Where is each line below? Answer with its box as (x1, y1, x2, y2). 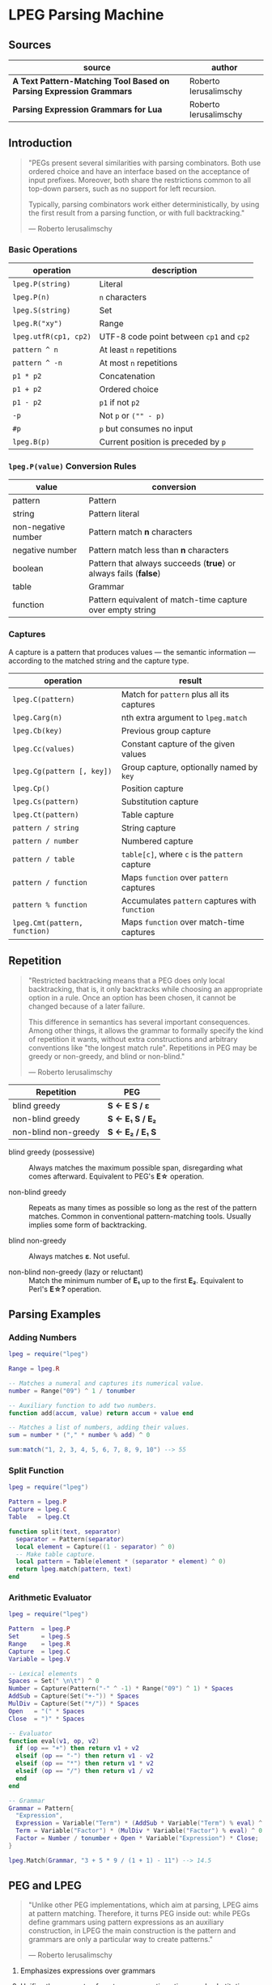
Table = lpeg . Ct (8, 1513, 70, 1521)
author (211, 62, 238, 73)
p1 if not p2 (99, 397, 140, 408)
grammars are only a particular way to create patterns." (28, 1935, 213, 1945)
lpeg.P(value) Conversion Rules (8, 461, 137, 472)
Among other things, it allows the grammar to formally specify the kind (28, 1026, 264, 1035)
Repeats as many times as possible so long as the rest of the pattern (28, 1202, 257, 1212)
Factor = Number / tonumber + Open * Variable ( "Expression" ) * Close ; (15, 1834, 259, 1843)
